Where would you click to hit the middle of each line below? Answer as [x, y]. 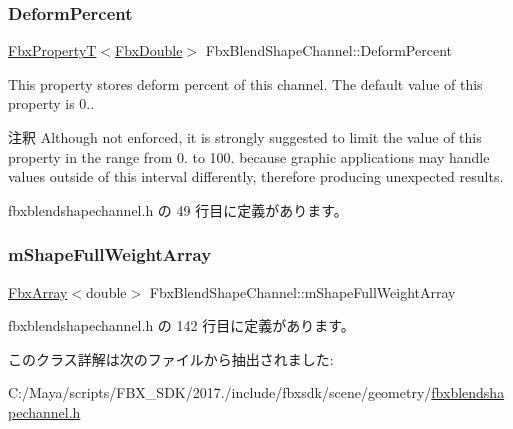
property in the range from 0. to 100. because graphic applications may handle [249, 156]
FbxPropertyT [52, 50]
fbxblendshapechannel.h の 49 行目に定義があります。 [178, 209]
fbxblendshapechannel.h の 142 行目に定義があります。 [181, 325]
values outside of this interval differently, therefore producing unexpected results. [256, 176]
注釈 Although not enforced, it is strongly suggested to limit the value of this [245, 137]
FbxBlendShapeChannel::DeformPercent [328, 50]
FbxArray [38, 291]
